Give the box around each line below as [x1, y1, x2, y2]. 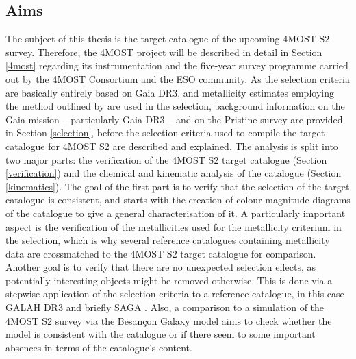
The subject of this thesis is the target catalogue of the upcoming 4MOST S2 [5, 32, 330, 46]
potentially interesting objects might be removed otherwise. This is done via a [5, 273, 333, 287]
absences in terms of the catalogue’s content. [5, 340, 192, 354]
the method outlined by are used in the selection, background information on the [5, 99, 345, 113]
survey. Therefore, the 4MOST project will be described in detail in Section [5, 45, 322, 59]
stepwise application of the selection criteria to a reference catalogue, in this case [5, 286, 344, 301]
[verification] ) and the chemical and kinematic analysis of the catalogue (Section [5, 166, 342, 180]
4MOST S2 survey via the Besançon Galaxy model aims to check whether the [5, 313, 332, 327]
